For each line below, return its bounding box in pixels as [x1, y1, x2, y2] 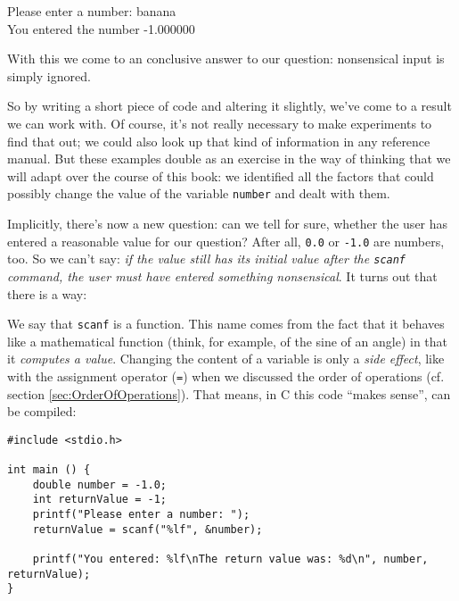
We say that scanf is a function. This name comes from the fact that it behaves [7, 314, 445, 333]
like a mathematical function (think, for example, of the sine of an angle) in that [7, 331, 448, 350]
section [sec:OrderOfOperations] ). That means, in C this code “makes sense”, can [7, 384, 451, 403]
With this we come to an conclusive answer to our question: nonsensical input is [7, 49, 445, 68]
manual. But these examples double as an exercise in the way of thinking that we [7, 149, 451, 168]
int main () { [7, 463, 91, 477]
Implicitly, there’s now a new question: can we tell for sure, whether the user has [7, 214, 448, 232]
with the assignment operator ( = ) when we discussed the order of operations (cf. [7, 366, 445, 385]
